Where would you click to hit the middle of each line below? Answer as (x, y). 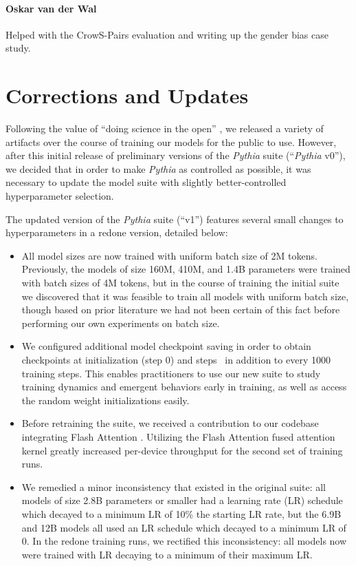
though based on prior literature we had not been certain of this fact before (181, 310)
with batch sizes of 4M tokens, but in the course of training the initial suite (180, 283)
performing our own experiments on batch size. (121, 323)
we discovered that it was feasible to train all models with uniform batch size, (185, 296)
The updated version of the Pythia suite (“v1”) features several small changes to (175, 219)
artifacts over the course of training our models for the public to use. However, (171, 141)
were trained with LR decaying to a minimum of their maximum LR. (167, 554)
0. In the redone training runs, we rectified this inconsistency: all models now (184, 541)
